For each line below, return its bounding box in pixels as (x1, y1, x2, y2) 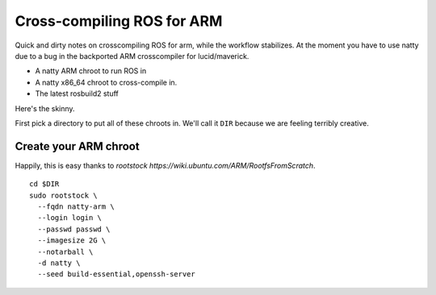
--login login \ (37, 214, 103, 222)
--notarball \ (37, 247, 94, 256)
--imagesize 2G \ (37, 236, 107, 245)
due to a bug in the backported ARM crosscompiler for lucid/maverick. (15, 51, 249, 60)
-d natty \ (37, 258, 81, 268)
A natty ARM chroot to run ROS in (35, 66, 147, 76)
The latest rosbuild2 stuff (35, 89, 119, 98)
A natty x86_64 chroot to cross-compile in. (35, 77, 178, 87)
